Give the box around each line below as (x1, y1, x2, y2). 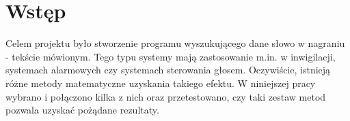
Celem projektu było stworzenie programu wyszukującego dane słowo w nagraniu (5, 36, 345, 50)
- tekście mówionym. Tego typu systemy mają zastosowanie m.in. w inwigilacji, (5, 49, 336, 63)
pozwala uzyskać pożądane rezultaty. (5, 103, 159, 117)
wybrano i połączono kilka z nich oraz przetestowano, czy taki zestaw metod (5, 89, 326, 103)
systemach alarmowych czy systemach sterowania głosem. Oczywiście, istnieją (5, 63, 331, 77)
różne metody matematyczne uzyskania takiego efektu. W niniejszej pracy (5, 75, 316, 90)
